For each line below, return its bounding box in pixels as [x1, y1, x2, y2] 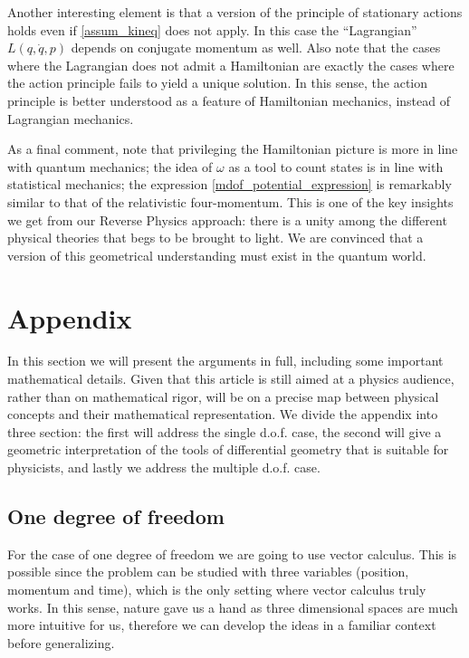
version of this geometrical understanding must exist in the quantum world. [7, 245, 426, 264]
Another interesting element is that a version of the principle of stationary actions [7, 3, 463, 21]
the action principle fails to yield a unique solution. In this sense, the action [7, 73, 428, 92]
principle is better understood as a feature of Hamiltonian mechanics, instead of [7, 91, 451, 110]
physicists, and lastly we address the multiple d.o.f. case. [7, 458, 321, 476]
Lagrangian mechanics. [7, 109, 134, 128]
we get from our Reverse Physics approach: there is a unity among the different [7, 210, 447, 229]
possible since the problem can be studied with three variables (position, [7, 562, 409, 581]
